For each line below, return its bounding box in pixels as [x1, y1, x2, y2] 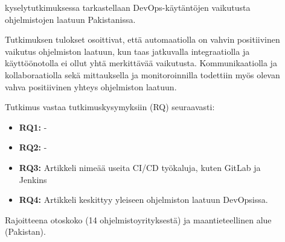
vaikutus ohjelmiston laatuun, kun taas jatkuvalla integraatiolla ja [5, 45, 250, 57]
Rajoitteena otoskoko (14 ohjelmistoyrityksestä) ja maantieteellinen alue [5, 213, 272, 226]
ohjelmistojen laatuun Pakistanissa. [5, 13, 136, 25]
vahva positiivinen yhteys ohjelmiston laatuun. [5, 80, 177, 93]
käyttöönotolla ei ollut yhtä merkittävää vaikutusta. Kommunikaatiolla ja [5, 57, 277, 69]
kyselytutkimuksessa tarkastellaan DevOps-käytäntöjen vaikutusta [5, 1, 251, 13]
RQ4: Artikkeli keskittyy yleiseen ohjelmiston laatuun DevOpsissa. [19, 193, 268, 206]
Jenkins [19, 173, 47, 185]
